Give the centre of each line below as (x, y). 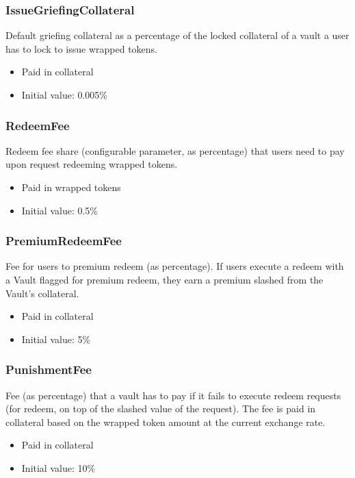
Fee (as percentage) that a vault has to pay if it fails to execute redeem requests (173, 395)
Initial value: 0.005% (65, 95)
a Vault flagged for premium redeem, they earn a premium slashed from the (165, 279)
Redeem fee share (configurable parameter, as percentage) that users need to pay (175, 150)
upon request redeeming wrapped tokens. (92, 164)
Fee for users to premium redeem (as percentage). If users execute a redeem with (175, 266)
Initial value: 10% (58, 467)
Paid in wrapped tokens (71, 187)
